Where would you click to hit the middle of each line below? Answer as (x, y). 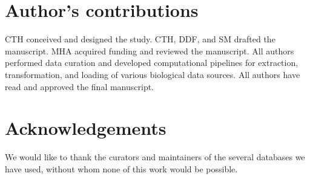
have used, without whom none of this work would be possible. (121, 168)
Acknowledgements (86, 128)
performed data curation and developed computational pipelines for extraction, (152, 63)
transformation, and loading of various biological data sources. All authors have (153, 74)
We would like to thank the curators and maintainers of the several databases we (155, 157)
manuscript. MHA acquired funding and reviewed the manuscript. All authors (150, 50)
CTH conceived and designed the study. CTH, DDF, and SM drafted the (140, 39)
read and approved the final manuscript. (80, 86)
